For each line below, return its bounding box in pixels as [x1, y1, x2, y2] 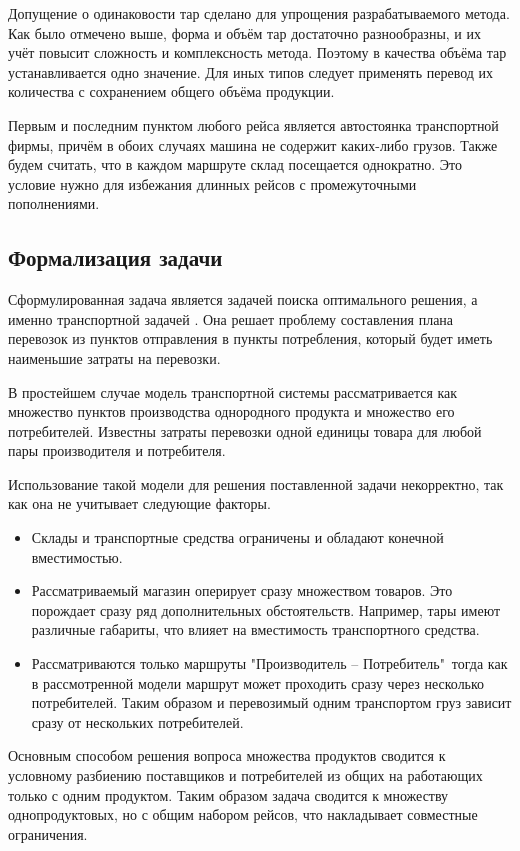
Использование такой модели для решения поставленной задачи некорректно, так [8, 473, 504, 494]
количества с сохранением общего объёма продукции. [8, 81, 335, 102]
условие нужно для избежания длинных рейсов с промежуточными [8, 173, 417, 194]
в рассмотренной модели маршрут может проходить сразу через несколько [31, 672, 485, 693]
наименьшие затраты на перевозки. [8, 347, 221, 368]
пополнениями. [8, 193, 100, 214]
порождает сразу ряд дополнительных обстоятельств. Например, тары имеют [31, 599, 501, 620]
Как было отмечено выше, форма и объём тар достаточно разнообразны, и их [8, 22, 482, 43]
